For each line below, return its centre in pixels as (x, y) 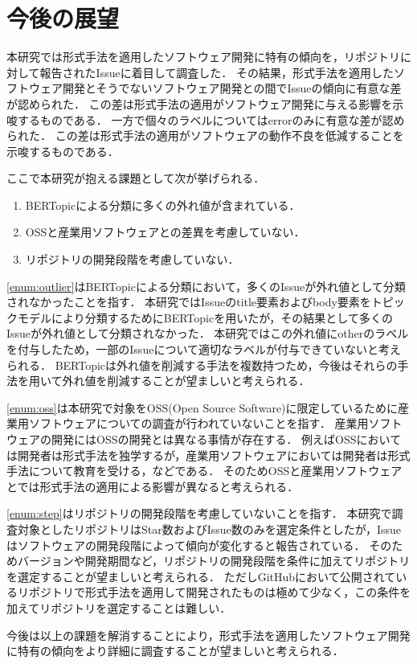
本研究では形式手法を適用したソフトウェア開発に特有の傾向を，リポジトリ (203, 57)
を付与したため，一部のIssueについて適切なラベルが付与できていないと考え (204, 349)
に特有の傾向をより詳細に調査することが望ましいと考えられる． (175, 651)
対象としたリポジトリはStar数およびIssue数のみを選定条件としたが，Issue (209, 529)
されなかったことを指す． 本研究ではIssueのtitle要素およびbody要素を (189, 302)
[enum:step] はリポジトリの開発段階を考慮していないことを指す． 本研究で (199, 513)
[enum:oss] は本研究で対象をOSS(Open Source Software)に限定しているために (202, 407)
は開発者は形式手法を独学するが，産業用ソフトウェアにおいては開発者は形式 (208, 455)
